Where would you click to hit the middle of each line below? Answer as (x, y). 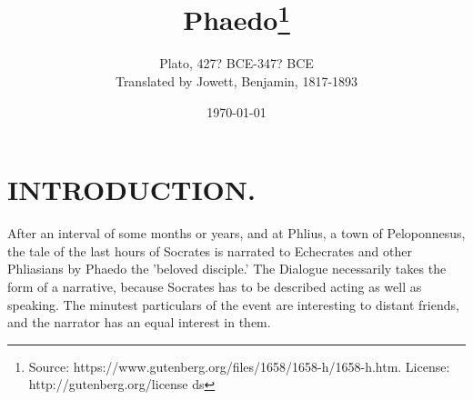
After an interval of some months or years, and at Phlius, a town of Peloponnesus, (236, 233)
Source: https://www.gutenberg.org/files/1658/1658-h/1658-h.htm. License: (239, 366)
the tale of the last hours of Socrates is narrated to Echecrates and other (210, 250)
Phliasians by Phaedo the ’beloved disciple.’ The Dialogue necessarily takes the (227, 269)
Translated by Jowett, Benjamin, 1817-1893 (236, 81)
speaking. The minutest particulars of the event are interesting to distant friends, (233, 304)
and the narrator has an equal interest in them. (139, 322)
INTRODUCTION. (131, 190)
